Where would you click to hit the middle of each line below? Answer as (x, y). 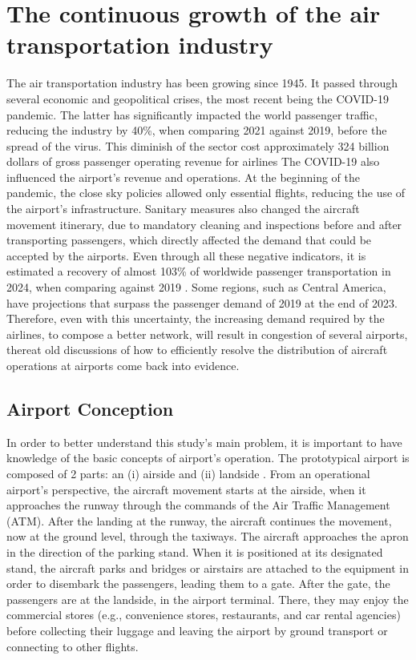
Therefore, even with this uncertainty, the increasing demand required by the (196, 318)
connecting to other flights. (73, 646)
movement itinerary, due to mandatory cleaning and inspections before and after (204, 224)
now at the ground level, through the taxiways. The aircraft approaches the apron (208, 536)
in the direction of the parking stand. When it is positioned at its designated (195, 551)
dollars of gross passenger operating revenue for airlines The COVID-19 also (193, 161)
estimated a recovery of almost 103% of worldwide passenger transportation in (199, 271)
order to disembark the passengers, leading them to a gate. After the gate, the (198, 584)
